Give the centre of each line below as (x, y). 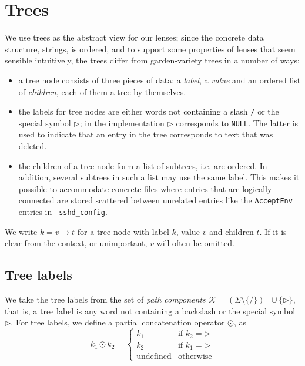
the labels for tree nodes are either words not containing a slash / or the (149, 111)
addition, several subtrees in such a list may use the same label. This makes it (159, 177)
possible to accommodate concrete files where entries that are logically (145, 188)
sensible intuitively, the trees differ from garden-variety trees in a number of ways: (152, 60)
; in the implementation (122, 122)
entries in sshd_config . (63, 212)
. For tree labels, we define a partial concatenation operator (118, 322)
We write (21, 231)
